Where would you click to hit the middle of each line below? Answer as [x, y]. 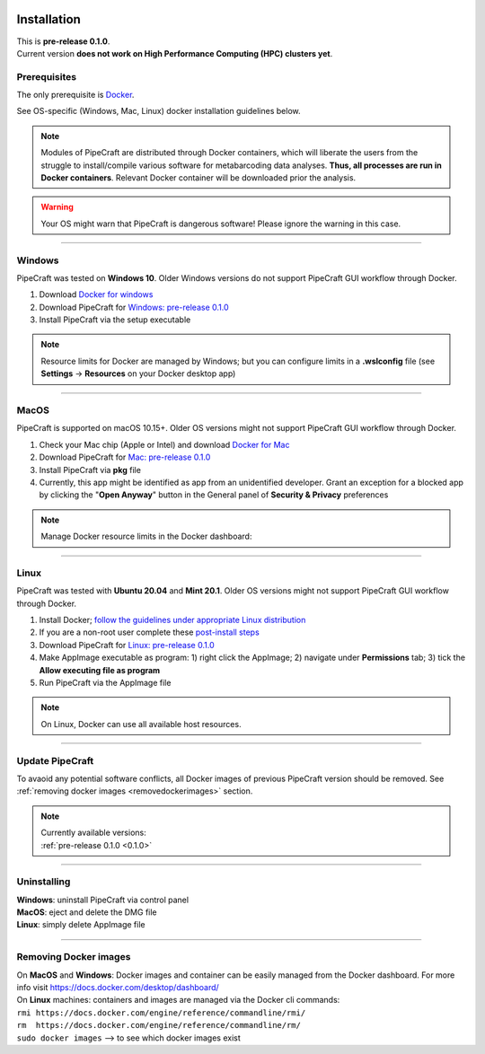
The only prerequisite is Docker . [75, 95]
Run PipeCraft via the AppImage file [105, 683]
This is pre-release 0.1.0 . [63, 41]
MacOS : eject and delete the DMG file [87, 912]
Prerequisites [46, 76]
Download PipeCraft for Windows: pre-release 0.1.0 [134, 307]
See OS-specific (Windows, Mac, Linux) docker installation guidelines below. [159, 111]
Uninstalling [44, 882]
